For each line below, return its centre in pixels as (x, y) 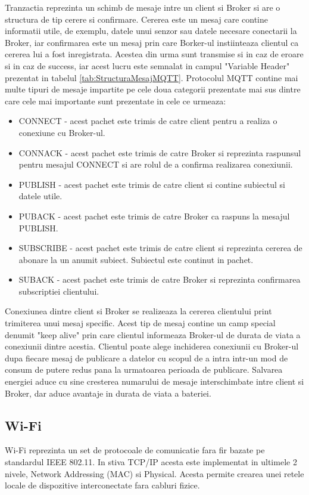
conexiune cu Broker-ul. (62, 132)
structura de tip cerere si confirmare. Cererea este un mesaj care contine (136, 19)
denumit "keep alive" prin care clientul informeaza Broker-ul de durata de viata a (153, 334)
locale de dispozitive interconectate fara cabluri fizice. (102, 485)
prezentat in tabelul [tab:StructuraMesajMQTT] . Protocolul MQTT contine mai (152, 77)
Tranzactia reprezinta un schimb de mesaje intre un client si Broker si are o (143, 7)
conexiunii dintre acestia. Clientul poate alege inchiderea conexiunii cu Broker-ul (152, 346)
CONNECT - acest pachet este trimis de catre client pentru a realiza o (148, 121)
